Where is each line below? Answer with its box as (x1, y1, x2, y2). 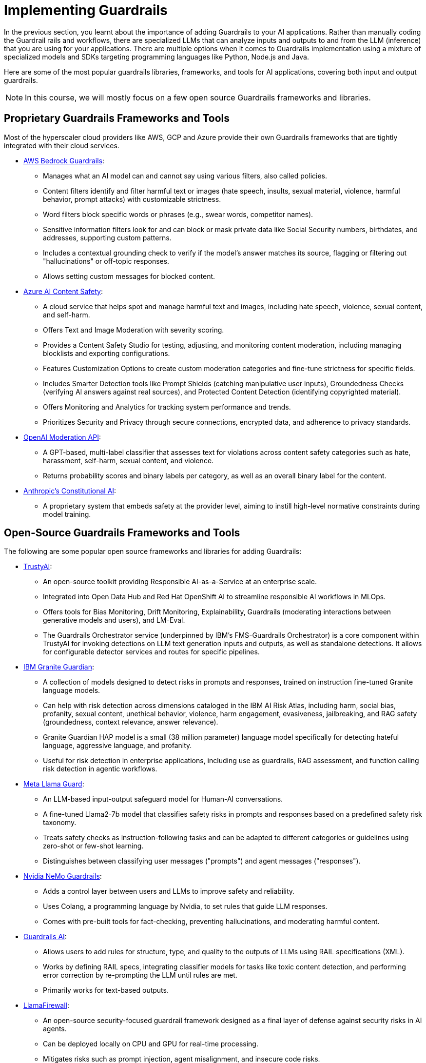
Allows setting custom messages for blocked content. (43, 272, 215, 280)
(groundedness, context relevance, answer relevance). (43, 718, 218, 727)
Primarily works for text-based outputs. (43, 986, 169, 995)
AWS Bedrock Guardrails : (23, 156, 105, 165)
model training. (43, 510, 91, 518)
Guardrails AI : (23, 932, 67, 941)
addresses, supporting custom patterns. (43, 233, 172, 242)
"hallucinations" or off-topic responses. (43, 256, 170, 265)
